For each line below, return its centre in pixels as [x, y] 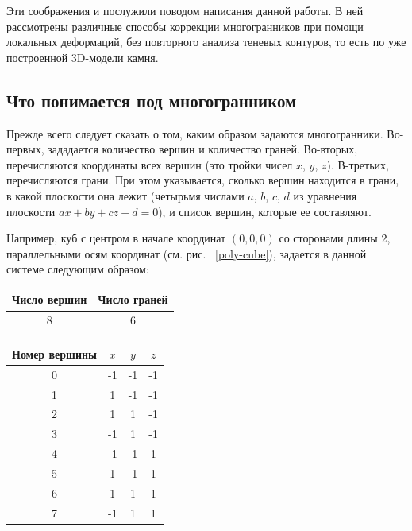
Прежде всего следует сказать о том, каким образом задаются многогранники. [195, 133]
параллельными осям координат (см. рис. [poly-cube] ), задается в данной [187, 253]
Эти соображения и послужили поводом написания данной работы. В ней [185, 10]
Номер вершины [54, 353]
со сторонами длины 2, [335, 238]
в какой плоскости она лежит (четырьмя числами [125, 195]
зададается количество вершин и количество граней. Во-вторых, [203, 149]
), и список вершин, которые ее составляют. [265, 211]
